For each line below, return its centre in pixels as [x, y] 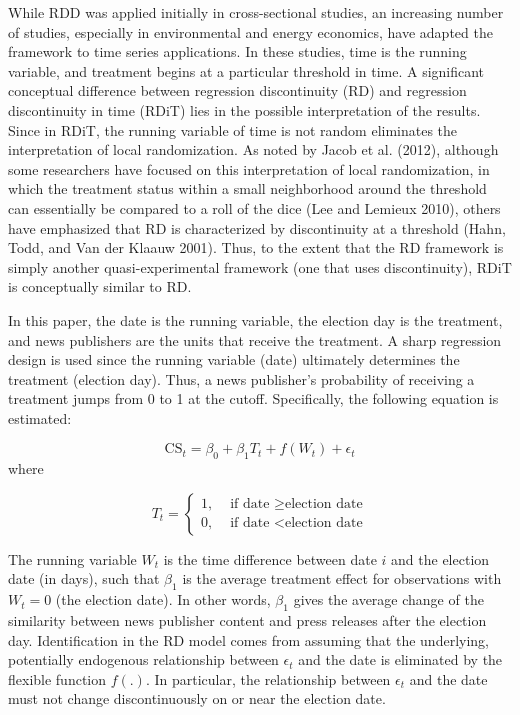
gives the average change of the [388, 599]
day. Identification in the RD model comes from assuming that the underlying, [248, 639]
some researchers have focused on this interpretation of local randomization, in [249, 168]
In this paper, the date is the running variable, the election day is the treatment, [255, 319]
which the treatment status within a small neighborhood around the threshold [247, 188]
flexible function [57, 678]
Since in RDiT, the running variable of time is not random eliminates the [233, 129]
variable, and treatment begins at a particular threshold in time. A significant [246, 70]
